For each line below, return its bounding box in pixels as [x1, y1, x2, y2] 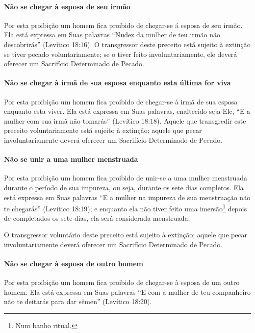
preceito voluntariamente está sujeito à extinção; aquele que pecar [4, 125, 202, 135]
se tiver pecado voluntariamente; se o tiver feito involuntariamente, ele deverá [4, 49, 237, 59]
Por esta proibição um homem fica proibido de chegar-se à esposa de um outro [4, 277, 240, 287]
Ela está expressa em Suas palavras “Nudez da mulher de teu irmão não [4, 29, 220, 40]
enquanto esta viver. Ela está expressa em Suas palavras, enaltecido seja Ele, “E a [4, 106, 251, 116]
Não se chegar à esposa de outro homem [4, 258, 143, 268]
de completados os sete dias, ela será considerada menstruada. [4, 213, 190, 223]
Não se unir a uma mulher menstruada [4, 154, 138, 164]
